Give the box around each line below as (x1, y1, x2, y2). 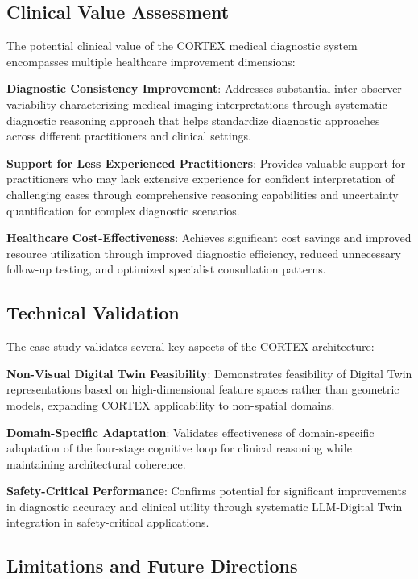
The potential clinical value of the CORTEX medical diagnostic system (6, 37, 358, 54)
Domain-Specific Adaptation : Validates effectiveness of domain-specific (6, 423, 375, 440)
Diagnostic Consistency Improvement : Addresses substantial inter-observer (6, 80, 402, 97)
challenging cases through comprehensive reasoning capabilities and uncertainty (6, 185, 399, 202)
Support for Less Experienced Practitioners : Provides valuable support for (6, 154, 406, 171)
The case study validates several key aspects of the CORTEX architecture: (6, 338, 375, 355)
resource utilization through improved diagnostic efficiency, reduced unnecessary (6, 244, 401, 261)
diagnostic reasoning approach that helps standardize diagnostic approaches (6, 111, 380, 128)
